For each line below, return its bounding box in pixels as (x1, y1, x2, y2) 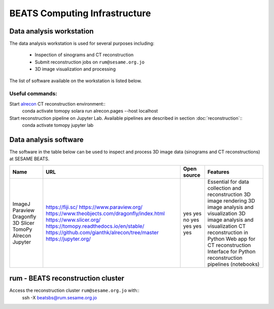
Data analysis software (9, 135, 84, 144)
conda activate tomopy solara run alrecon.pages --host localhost (22, 108, 158, 114)
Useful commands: (9, 90, 58, 97)
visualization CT (207, 222, 246, 229)
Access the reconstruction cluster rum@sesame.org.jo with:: (9, 287, 140, 294)
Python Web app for (207, 235, 256, 242)
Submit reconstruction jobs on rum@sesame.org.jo (35, 59, 145, 65)
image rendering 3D (207, 197, 255, 204)
